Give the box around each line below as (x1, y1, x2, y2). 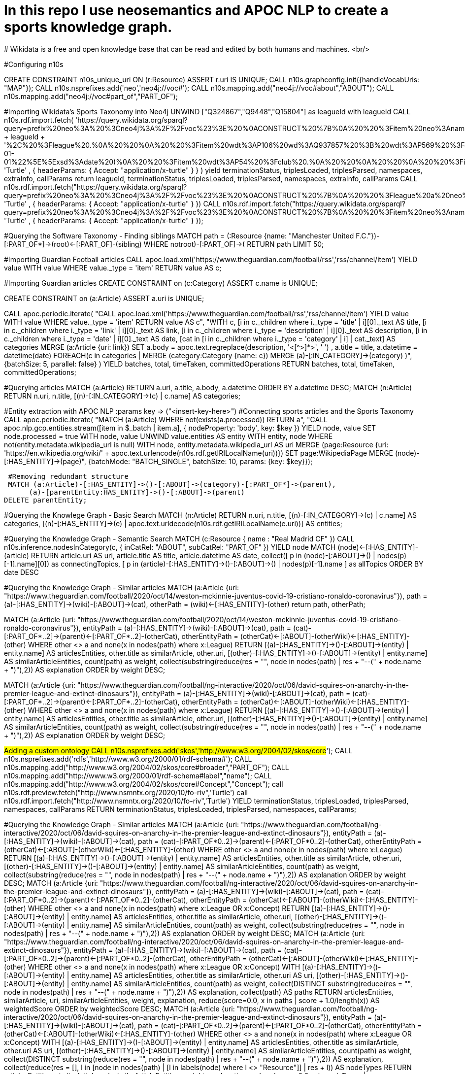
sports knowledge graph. (4, 19, 172, 35)
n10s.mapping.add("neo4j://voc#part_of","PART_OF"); (4, 92, 178, 101)
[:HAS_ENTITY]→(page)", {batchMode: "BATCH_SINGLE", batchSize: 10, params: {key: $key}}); (4, 457, 313, 466)
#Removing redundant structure (8, 472, 129, 480)
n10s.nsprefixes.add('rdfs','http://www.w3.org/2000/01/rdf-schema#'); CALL (4, 754, 252, 763)
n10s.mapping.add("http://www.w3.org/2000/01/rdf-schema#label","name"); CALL (4, 771, 272, 780)
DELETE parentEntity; (4, 496, 87, 504)
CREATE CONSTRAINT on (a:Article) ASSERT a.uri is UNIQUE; (4, 294, 204, 302)
